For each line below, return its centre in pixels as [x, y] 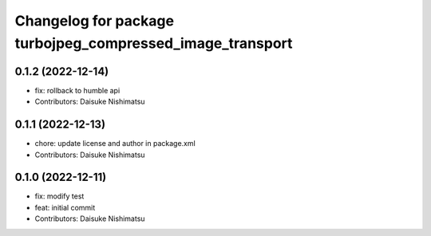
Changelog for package [95, 21]
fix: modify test [59, 196]
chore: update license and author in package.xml [115, 144]
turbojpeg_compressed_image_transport [154, 43]
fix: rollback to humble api [77, 90]
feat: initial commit [65, 207]
